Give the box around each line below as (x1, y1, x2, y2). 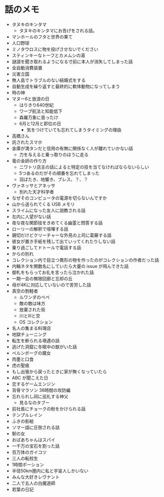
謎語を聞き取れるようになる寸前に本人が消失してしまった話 (11, 59, 133, 64)
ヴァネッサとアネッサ (11, 183, 55, 188)
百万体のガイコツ (11, 449, 47, 455)
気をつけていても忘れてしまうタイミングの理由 (26, 126, 122, 132)
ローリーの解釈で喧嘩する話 (11, 226, 69, 232)
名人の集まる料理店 (11, 325, 51, 331)
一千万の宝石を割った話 (11, 443, 60, 449)
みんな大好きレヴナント (11, 474, 60, 480)
